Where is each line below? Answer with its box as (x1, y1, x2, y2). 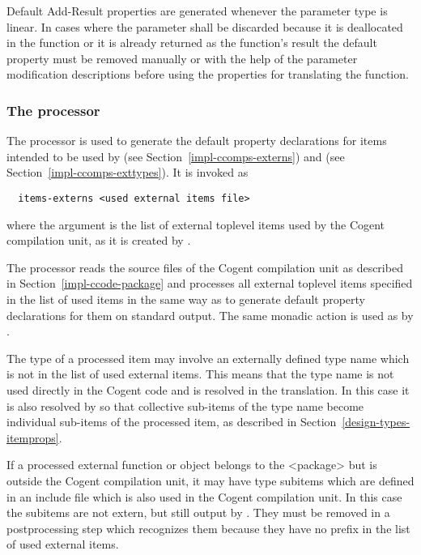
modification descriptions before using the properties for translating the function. (6, 66, 409, 83)
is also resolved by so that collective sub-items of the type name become (6, 397, 364, 414)
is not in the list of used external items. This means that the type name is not (6, 365, 394, 382)
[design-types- (342, 413, 410, 430)
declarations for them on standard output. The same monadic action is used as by (6, 306, 414, 323)
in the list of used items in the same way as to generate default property (6, 291, 366, 307)
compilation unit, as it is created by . (6, 232, 191, 249)
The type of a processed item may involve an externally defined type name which (6, 349, 410, 366)
